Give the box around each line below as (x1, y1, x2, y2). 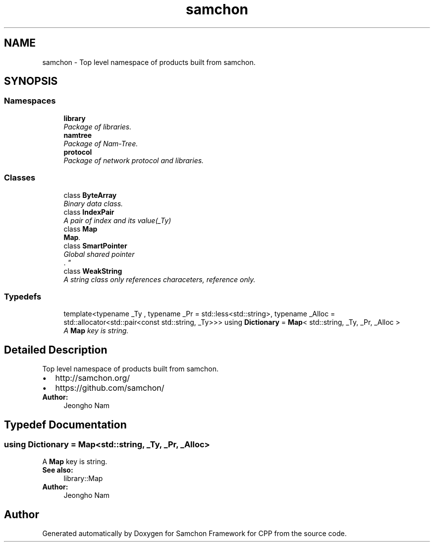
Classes (4, 173, 36, 183)
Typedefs (4, 291, 42, 302)
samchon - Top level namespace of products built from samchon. (42, 58, 256, 66)
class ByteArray (63, 190, 117, 199)
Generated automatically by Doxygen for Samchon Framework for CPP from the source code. (42, 529, 347, 538)
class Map (63, 224, 98, 233)
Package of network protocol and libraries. (63, 156, 204, 165)
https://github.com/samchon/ (55, 383, 164, 393)
